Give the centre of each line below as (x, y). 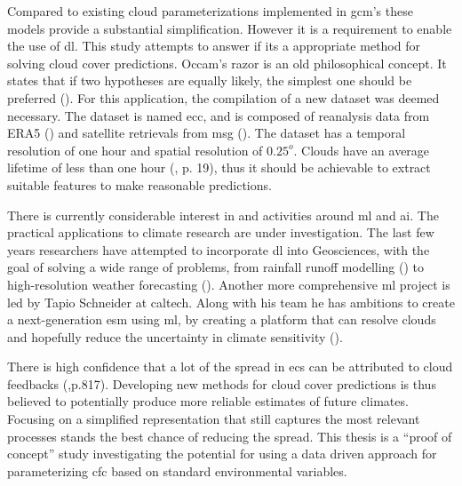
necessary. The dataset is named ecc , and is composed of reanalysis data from (219, 115)
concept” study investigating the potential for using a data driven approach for (222, 454)
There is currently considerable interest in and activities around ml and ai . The (223, 215)
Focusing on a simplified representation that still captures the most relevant (214, 419)
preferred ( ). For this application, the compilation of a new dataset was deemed (223, 97)
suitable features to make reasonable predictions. (139, 184)
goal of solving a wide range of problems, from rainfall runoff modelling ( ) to (216, 267)
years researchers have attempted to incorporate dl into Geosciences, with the (219, 249)
